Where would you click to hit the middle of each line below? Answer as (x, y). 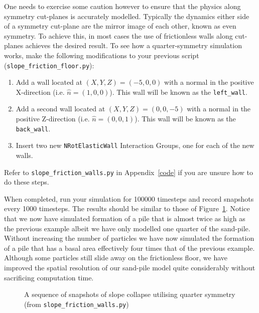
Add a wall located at (49, 82)
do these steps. (27, 182)
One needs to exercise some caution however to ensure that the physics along (122, 6)
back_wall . (33, 128)
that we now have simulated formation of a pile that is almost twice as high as (125, 218)
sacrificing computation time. (49, 277)
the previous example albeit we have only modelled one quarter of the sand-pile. (127, 228)
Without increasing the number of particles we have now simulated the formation (129, 238)
